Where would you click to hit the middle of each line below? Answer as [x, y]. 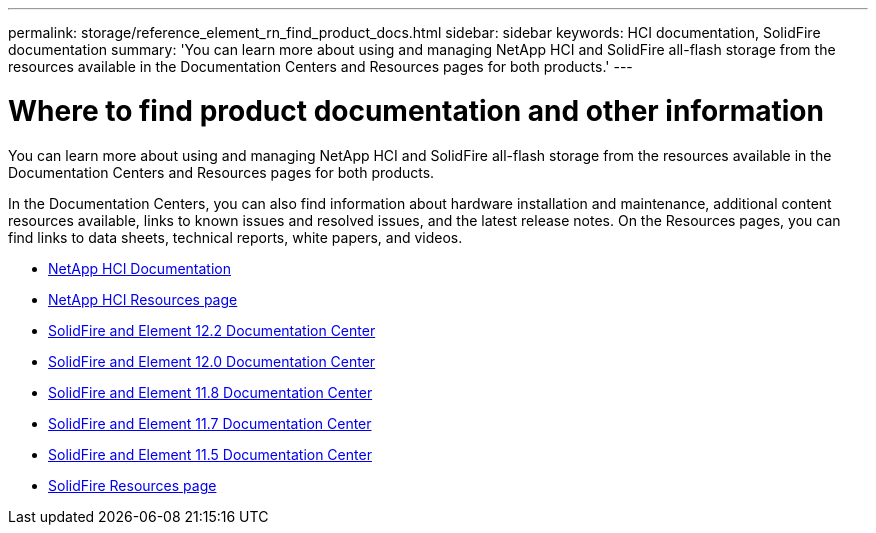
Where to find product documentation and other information [416, 110]
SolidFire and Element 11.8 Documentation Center [210, 392]
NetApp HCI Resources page [143, 299]
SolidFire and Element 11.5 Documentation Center [210, 454]
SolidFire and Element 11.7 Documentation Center [210, 423]
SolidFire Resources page [132, 485]
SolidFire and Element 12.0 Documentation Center [212, 361]
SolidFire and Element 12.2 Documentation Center [212, 330]
